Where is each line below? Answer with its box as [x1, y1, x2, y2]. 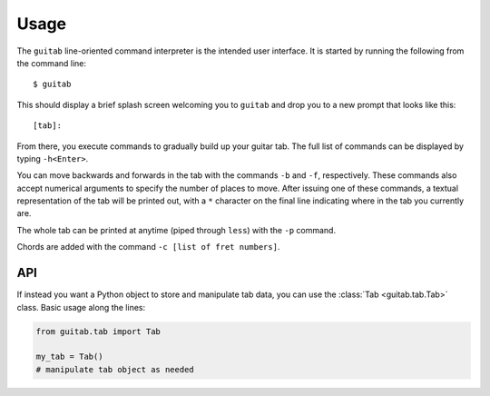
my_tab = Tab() [35, 351, 103, 362]
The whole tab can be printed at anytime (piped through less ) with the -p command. [16, 224, 336, 235]
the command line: [16, 57, 86, 68]
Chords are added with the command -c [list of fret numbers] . [16, 242, 280, 252]
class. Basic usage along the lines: [16, 302, 145, 312]
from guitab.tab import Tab [35, 326, 161, 336]
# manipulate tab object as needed [35, 364, 194, 374]
